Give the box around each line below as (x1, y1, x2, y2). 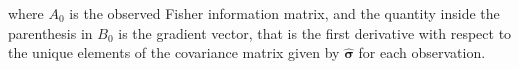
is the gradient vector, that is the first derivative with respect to (118, 22, 512, 43)
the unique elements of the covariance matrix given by (8, 42, 340, 63)
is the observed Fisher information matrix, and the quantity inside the (69, 3, 500, 23)
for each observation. (358, 42, 486, 63)
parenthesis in (8, 22, 93, 43)
